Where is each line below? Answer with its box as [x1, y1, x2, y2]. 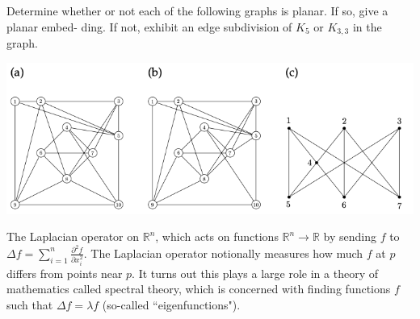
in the [352, 18, 382, 35]
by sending [323, 228, 376, 245]
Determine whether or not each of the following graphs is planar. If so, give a [6, 2, 388, 19]
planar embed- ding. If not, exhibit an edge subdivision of [6, 18, 292, 35]
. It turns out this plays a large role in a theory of [132, 264, 379, 281]
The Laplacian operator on [6, 228, 140, 245]
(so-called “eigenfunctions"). [102, 296, 241, 313]
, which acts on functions [155, 228, 279, 245]
